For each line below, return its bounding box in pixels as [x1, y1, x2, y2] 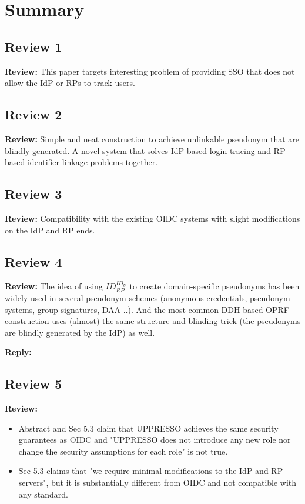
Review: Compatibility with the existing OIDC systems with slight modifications [5, 212, 300, 224]
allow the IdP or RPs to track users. [5, 76, 135, 89]
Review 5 [5, 375, 62, 393]
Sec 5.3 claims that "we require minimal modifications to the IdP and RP [18, 465, 283, 477]
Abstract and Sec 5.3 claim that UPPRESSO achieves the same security [18, 422, 279, 434]
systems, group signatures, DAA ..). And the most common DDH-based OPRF [5, 303, 289, 315]
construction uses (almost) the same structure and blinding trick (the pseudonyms [5, 315, 301, 327]
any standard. [18, 488, 68, 500]
